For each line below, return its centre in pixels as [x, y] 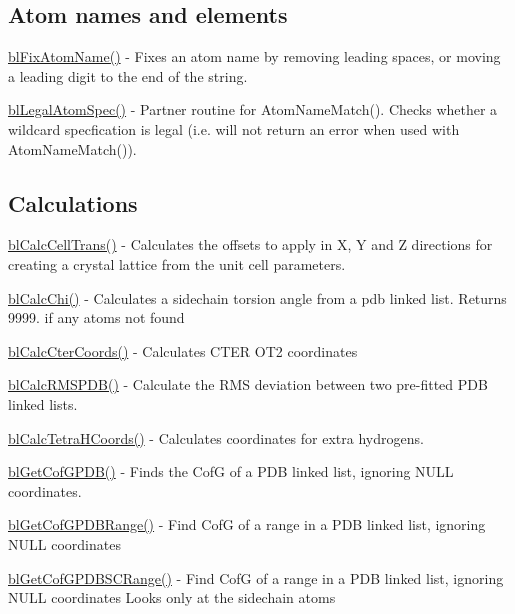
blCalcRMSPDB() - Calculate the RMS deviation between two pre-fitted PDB [248, 384]
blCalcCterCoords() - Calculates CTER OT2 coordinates [183, 350]
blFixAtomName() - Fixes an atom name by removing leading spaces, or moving [254, 56]
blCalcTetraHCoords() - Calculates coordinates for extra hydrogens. [216, 437]
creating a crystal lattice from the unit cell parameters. [177, 263]
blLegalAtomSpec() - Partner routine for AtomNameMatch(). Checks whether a [253, 109]
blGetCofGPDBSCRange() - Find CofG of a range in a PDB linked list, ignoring [256, 577]
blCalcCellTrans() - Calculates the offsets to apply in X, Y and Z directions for [250, 244]
